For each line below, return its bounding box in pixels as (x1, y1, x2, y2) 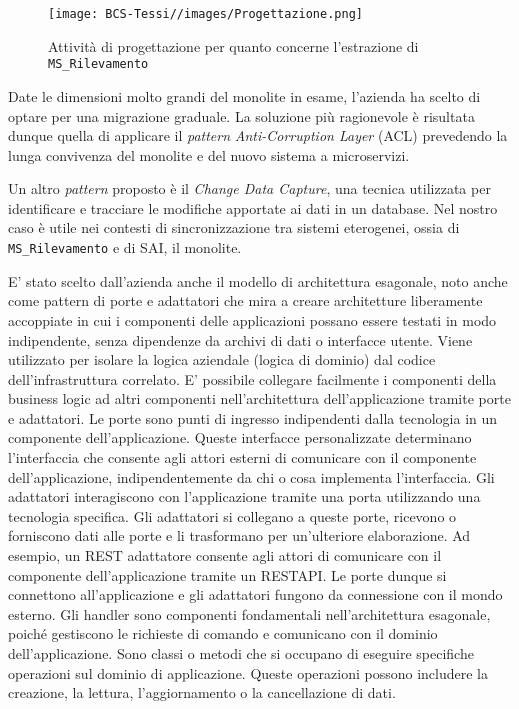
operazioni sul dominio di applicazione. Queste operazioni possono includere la (8, 662, 488, 683)
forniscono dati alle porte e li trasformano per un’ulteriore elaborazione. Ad (8, 525, 471, 546)
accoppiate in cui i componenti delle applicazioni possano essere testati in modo (8, 309, 497, 330)
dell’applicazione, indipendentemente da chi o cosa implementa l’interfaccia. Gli (8, 466, 495, 487)
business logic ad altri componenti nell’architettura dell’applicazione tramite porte (8, 388, 511, 409)
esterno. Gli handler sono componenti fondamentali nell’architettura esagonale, (8, 603, 491, 624)
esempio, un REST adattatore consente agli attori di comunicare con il (8, 545, 442, 566)
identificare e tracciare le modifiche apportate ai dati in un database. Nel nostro (8, 197, 498, 218)
